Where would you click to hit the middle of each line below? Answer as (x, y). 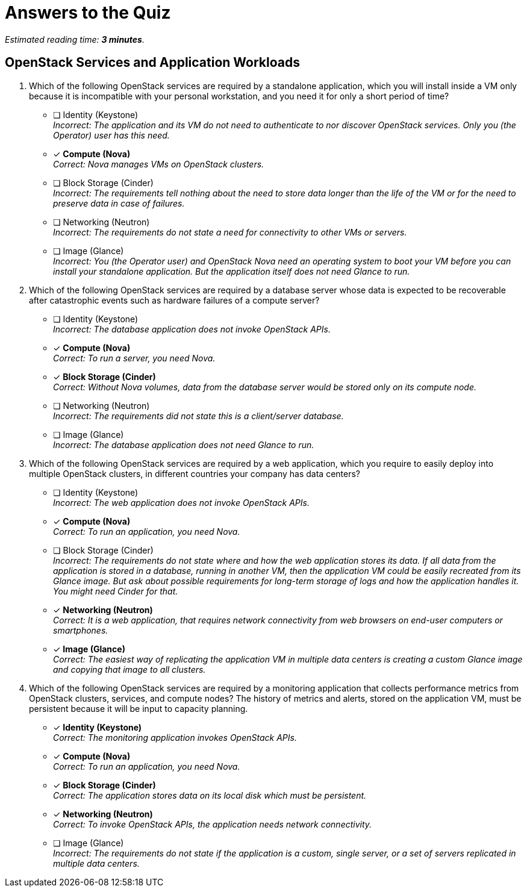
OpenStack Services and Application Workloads (152, 63)
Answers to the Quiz (88, 13)
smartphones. (81, 630)
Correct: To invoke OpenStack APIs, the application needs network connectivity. (213, 824)
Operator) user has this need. (111, 135)
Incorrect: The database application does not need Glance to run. (184, 444)
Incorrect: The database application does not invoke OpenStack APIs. (192, 329)
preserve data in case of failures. (119, 203)
